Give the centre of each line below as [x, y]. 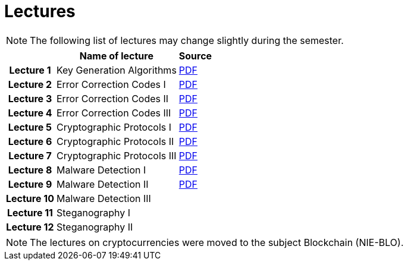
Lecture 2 [30, 84]
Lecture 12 [30, 227]
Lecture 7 [30, 155]
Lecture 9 [30, 184]
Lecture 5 [30, 127]
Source [195, 56]
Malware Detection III [103, 198]
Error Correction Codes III [114, 113]
